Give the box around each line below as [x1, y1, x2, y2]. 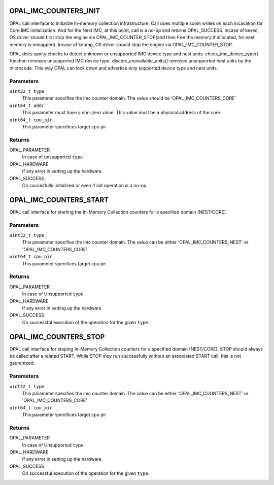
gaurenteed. [9, 360, 35, 366]
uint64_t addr [9, 102, 45, 109]
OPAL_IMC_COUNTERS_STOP [9, 332, 105, 341]
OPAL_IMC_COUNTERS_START [9, 195, 109, 204]
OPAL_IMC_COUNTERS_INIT [9, 7, 100, 15]
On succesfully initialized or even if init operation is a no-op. [22, 183, 148, 189]
